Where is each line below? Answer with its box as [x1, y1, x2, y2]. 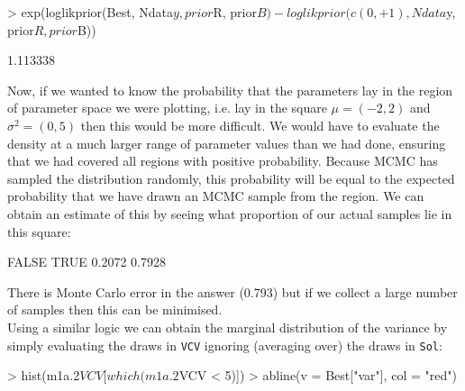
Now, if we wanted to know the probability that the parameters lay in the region [7, 80, 453, 99]
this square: [7, 222, 71, 241]
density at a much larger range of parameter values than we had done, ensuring [7, 133, 446, 152]
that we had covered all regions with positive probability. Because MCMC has [7, 151, 438, 170]
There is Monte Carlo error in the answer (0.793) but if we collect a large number [7, 282, 458, 301]
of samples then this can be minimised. [7, 300, 223, 319]
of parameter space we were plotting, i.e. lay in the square [7, 98, 327, 117]
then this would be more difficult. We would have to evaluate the [80, 115, 440, 134]
